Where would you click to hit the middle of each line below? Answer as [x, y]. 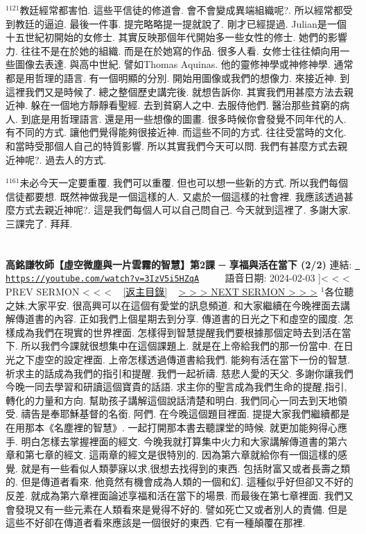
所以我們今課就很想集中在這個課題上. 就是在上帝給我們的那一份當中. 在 [182, 346]
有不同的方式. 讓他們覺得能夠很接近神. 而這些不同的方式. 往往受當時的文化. [176, 132]
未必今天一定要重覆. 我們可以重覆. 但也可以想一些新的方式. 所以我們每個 [184, 183]
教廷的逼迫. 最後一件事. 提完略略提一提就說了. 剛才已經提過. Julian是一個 [181, 23]
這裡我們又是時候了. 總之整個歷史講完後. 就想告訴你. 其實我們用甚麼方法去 [175, 91]
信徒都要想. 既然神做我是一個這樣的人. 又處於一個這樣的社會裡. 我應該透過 [175, 196]
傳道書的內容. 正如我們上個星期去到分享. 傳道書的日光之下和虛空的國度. [177, 319]
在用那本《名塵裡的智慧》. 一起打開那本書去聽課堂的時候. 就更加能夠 [162, 427]
